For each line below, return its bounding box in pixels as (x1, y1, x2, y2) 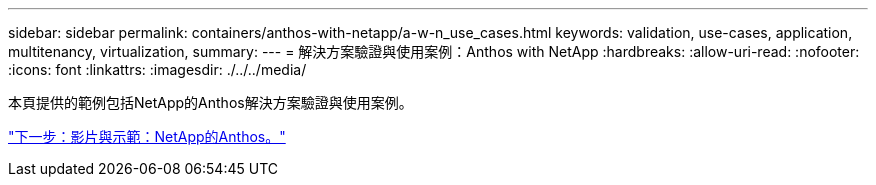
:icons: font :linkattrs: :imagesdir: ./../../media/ (8, 61, 307, 78)
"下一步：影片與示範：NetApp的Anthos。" (8, 128, 286, 145)
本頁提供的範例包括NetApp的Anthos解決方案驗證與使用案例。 (8, 94, 413, 111)
